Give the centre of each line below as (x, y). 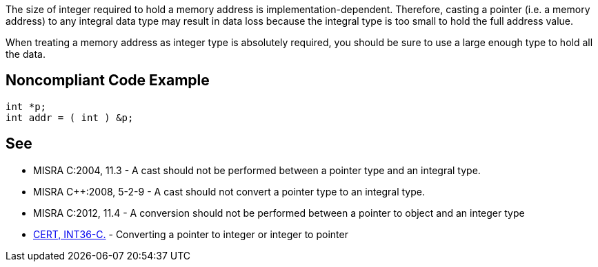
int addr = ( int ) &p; (70, 117)
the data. (26, 54)
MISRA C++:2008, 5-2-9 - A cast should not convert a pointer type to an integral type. (229, 191)
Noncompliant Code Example (108, 81)
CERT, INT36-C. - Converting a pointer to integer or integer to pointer (191, 234)
